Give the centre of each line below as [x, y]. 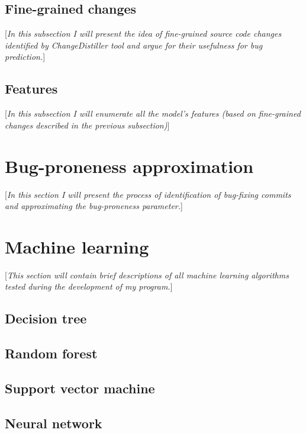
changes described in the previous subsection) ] [87, 125]
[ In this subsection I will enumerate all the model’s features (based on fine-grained [153, 113]
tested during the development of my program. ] [89, 286]
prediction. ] [25, 57]
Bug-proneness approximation [129, 166]
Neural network [54, 423]
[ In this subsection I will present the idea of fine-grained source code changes [143, 33]
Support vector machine [80, 388]
